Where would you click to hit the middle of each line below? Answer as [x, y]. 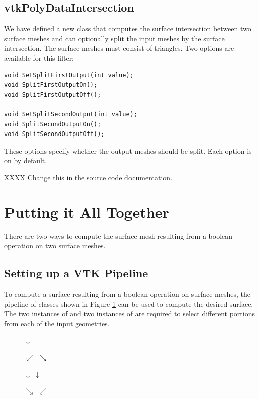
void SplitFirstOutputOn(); [51, 85]
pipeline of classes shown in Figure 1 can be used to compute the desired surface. [129, 303]
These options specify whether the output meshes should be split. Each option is [128, 150]
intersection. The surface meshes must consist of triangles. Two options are [119, 48]
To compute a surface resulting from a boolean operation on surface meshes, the [127, 294]
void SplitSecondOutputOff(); [54, 134]
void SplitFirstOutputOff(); [53, 95]
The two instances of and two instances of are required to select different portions [129, 313]
